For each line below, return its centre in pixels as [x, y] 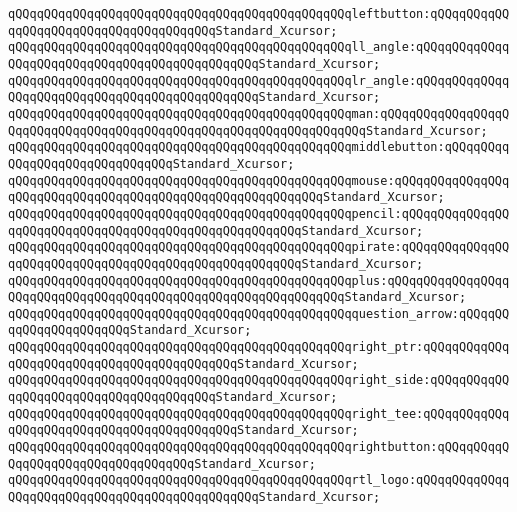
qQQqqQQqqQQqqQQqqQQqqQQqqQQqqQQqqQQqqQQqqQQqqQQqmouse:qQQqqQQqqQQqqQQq [259, 180]
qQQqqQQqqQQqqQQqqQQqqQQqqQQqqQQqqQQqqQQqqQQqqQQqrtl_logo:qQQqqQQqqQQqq [259, 480]
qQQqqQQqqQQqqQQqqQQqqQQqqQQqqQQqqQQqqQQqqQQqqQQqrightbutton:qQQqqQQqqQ [259, 447]
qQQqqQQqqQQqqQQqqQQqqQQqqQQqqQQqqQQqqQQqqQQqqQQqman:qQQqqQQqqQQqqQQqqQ [259, 113]
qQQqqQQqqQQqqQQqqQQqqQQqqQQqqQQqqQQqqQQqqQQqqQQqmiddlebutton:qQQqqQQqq [259, 147]
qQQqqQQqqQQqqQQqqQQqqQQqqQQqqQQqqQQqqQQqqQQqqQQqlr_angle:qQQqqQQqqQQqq [259, 80]
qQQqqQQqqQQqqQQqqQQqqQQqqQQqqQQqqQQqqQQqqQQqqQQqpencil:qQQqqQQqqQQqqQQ [259, 213]
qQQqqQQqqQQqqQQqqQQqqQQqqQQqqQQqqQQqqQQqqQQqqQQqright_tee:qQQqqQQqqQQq [259, 413]
